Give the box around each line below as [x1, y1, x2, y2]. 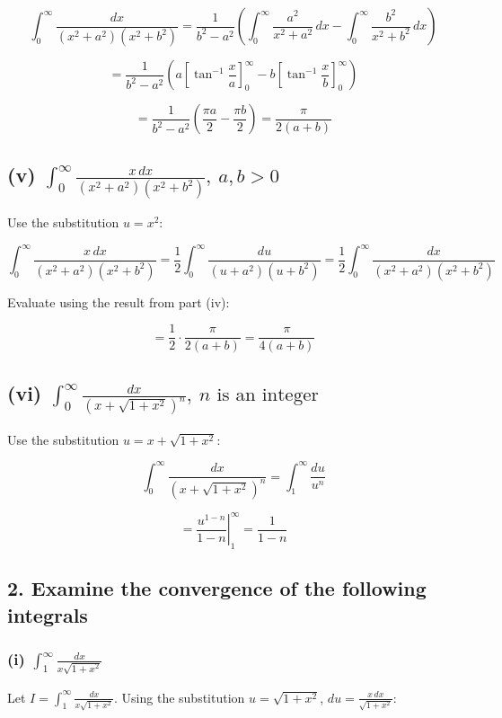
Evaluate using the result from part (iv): [7, 292, 230, 311]
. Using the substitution [114, 687, 245, 706]
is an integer [216, 385, 319, 404]
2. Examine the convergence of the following [7, 574, 427, 602]
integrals [7, 600, 88, 628]
